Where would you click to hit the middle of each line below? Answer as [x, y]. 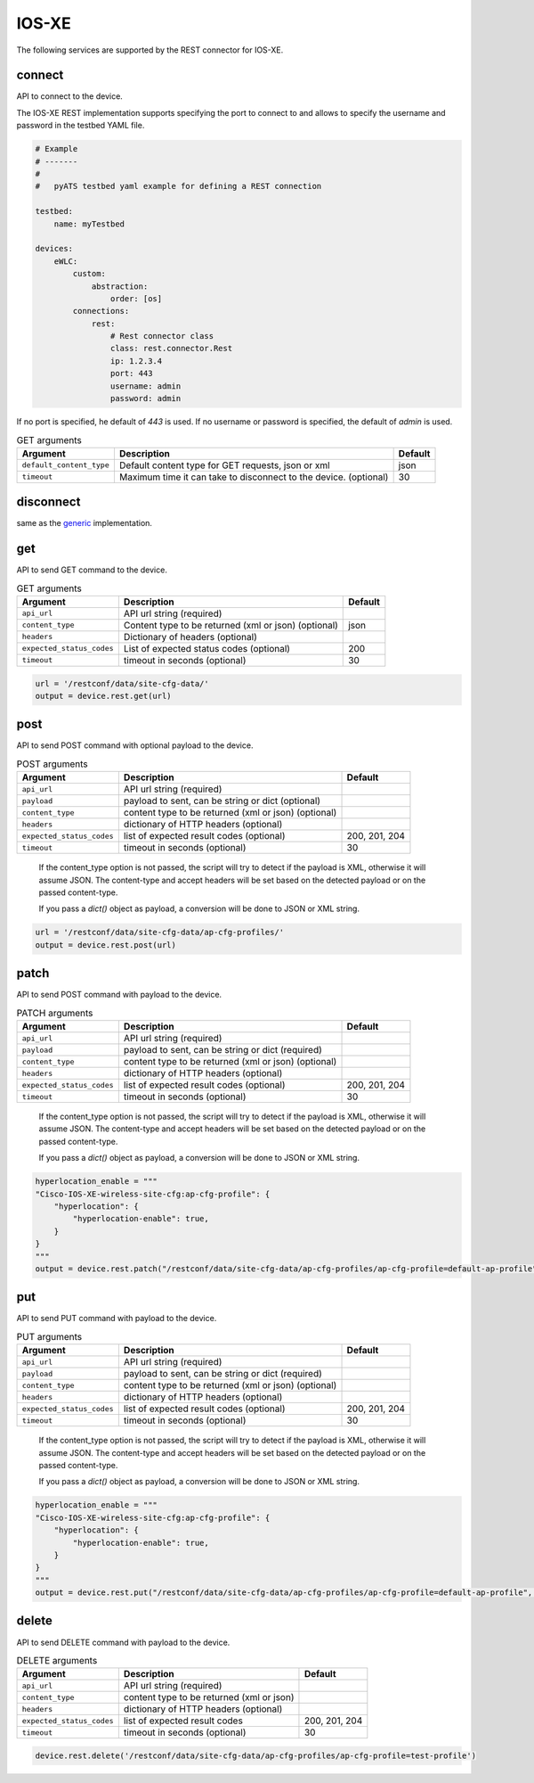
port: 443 [131, 374]
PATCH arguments [55, 1013]
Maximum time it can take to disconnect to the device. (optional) [254, 477]
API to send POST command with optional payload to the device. [135, 745]
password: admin [146, 399]
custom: [89, 274]
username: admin [146, 386]
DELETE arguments [57, 1661]
